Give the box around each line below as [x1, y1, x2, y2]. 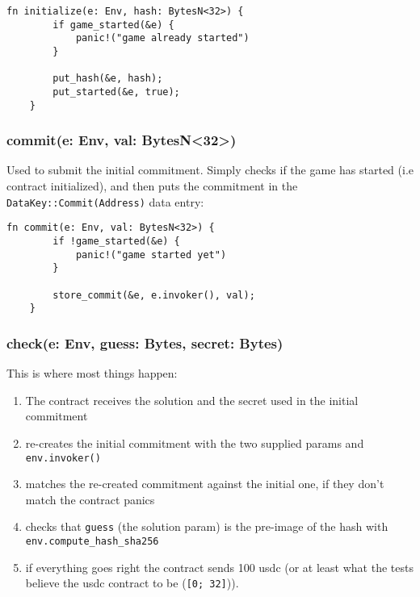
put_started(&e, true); [52, 86, 180, 98]
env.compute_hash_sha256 [25, 536, 159, 547]
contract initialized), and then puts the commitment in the [6, 177, 298, 194]
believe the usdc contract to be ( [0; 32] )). [25, 574, 239, 591]
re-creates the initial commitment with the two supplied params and [25, 434, 364, 451]
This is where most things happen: [6, 365, 178, 382]
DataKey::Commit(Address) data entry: [6, 193, 204, 210]
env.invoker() [25, 452, 101, 464]
